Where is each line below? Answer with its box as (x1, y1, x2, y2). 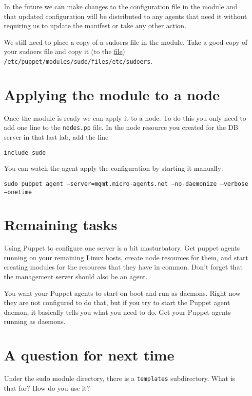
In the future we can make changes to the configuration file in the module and (4, 1, 237, 11)
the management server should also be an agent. (4, 271, 148, 282)
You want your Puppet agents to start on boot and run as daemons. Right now (4, 288, 241, 298)
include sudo (4, 149, 46, 156)
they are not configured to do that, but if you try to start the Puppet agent (4, 297, 230, 307)
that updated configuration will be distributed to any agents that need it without (4, 11, 247, 21)
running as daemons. (4, 316, 66, 326)
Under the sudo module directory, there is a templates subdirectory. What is (4, 373, 235, 383)
